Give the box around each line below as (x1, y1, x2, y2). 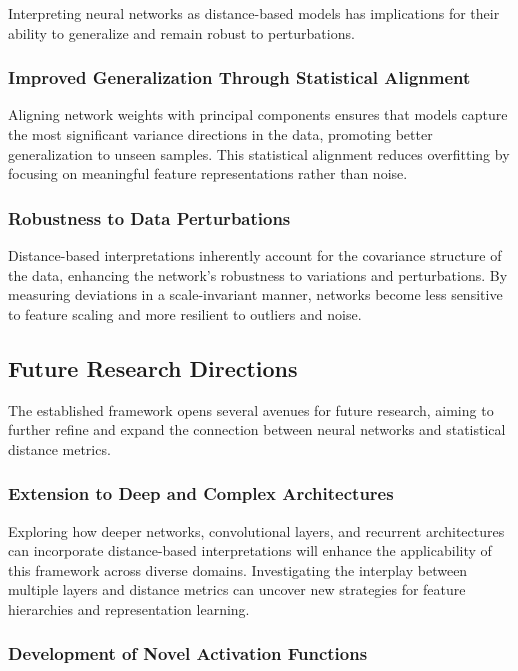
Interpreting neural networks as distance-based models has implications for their (8, 3, 500, 23)
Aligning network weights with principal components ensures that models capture (8, 104, 508, 125)
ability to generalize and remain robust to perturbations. (8, 22, 355, 43)
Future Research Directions (8, 352, 298, 383)
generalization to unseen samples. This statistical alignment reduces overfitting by (8, 143, 510, 164)
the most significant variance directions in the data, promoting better (8, 124, 433, 144)
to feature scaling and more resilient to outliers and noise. (8, 303, 362, 324)
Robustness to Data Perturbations (8, 205, 291, 230)
